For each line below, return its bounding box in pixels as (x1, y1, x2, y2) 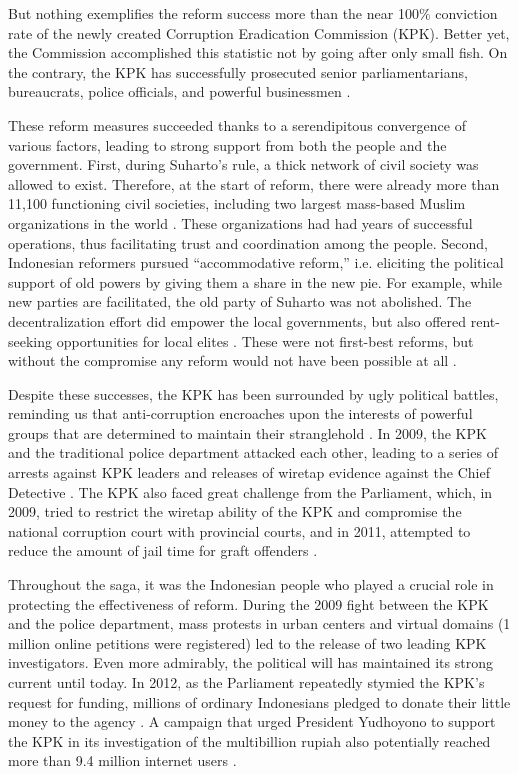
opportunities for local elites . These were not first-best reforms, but (56, 330, 474, 351)
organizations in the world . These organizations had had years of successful (8, 212, 473, 233)
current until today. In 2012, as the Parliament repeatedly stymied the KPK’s (8, 672, 485, 692)
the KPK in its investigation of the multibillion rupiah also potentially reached (8, 730, 491, 751)
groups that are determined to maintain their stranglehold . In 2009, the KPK (8, 422, 487, 443)
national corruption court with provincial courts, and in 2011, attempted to (8, 520, 471, 541)
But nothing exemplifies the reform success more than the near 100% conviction (8, 3, 498, 23)
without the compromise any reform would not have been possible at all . (8, 350, 457, 371)
